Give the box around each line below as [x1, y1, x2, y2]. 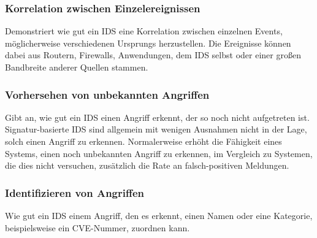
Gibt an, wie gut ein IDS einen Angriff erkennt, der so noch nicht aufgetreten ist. [5, 110, 310, 123]
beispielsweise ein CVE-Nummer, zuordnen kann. [5, 221, 190, 234]
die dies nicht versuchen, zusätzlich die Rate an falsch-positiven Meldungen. [5, 159, 289, 172]
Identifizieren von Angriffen [5, 185, 145, 200]
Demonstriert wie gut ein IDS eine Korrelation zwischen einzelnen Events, [5, 25, 283, 37]
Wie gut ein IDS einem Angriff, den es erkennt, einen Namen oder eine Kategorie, [5, 209, 313, 221]
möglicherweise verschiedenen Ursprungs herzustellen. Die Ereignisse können [5, 36, 291, 49]
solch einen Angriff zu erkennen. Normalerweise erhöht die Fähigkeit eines [5, 135, 282, 147]
